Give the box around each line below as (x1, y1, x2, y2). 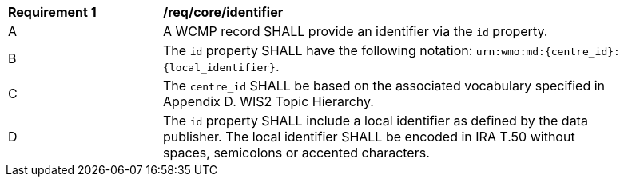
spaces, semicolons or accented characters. (163, 145, 430, 161)
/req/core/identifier (163, 4, 284, 20)
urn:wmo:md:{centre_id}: (475, 46, 620, 58)
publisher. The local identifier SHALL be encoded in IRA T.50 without (163, 129, 575, 145)
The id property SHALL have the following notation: (163, 42, 473, 58)
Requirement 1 (8, 4, 97, 20)
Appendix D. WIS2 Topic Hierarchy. (163, 93, 374, 109)
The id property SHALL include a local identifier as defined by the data (163, 113, 588, 129)
